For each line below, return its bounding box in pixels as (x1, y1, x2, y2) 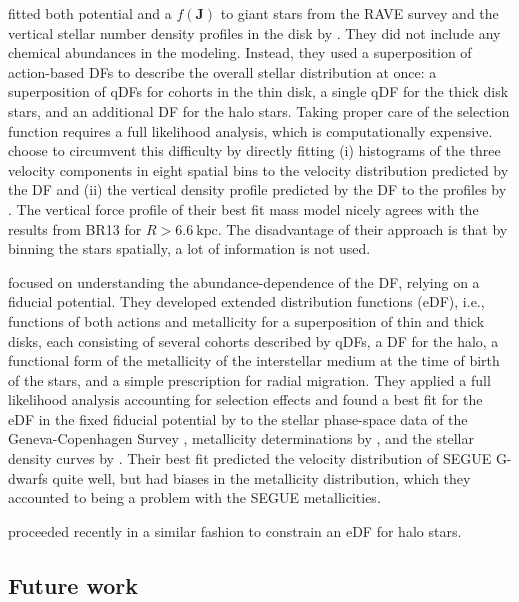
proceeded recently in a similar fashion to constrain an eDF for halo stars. (8, 520, 462, 541)
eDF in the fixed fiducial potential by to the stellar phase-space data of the (8, 408, 468, 429)
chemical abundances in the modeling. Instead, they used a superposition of (8, 42, 472, 63)
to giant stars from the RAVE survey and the (220, 3, 499, 23)
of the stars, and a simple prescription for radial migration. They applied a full (8, 369, 491, 390)
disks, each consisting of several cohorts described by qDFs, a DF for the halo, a (8, 330, 499, 351)
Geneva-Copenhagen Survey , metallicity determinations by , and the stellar (8, 428, 474, 449)
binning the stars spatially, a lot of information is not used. (8, 238, 371, 259)
